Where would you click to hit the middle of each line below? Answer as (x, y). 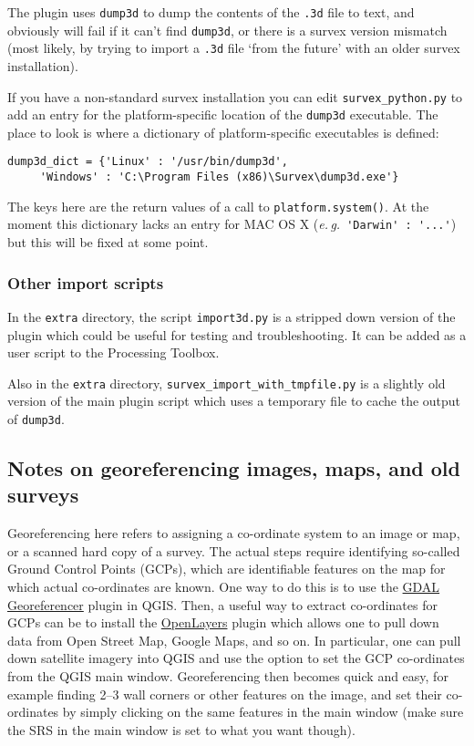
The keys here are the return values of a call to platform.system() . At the (218, 206)
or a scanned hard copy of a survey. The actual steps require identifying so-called (234, 550)
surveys (43, 495)
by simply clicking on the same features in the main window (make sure (263, 712)
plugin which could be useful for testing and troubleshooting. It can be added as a (237, 334)
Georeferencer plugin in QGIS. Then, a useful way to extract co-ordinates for (222, 604)
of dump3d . (36, 419)
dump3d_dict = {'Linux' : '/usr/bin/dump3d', (148, 162)
